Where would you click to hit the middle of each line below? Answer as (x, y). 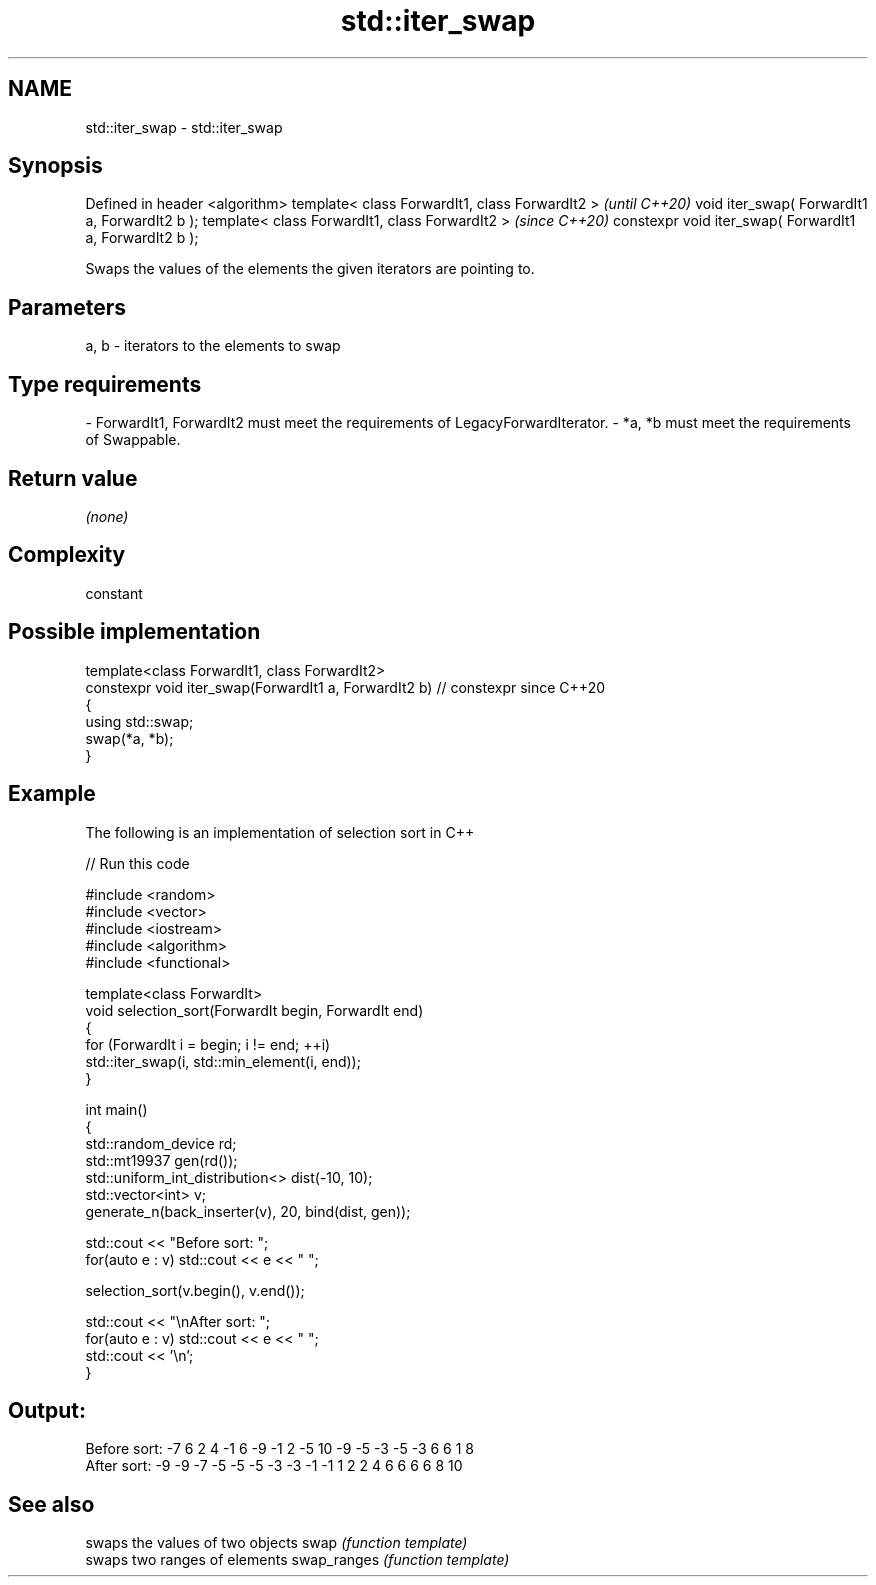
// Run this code (137, 863)
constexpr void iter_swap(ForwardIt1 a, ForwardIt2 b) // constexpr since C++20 (345, 687)
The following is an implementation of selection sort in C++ (280, 832)
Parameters (67, 307)
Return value (73, 478)
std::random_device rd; (161, 1143)
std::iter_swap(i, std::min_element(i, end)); (223, 1061)
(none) (107, 516)
